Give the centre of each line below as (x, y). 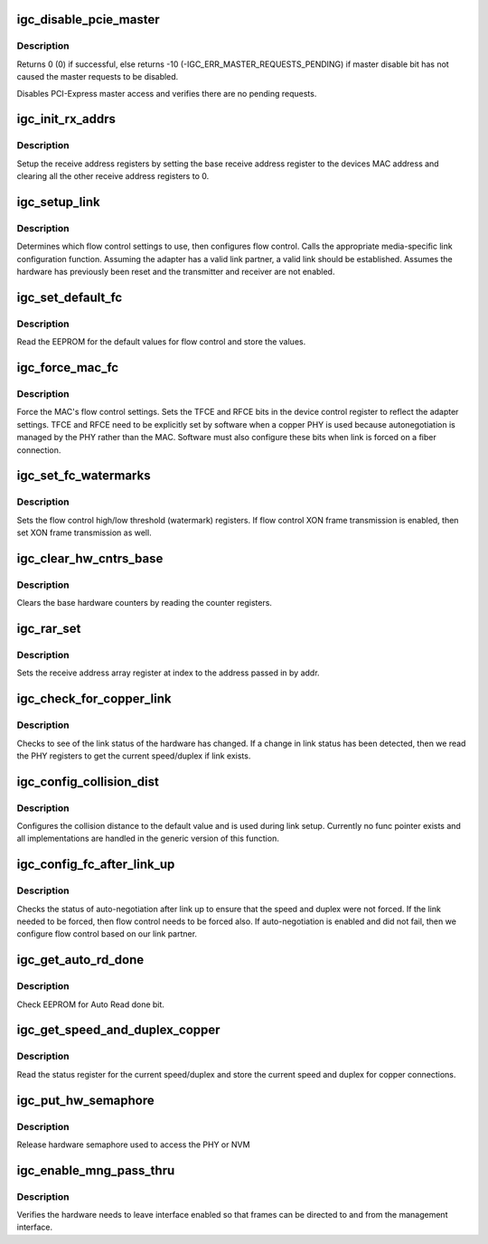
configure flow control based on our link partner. (107, 934)
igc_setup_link (58, 202)
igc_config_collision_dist (88, 782)
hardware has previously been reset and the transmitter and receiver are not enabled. (176, 272)
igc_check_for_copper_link (94, 699)
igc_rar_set (49, 629)
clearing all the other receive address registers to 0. (113, 176)
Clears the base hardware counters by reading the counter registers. (145, 603)
